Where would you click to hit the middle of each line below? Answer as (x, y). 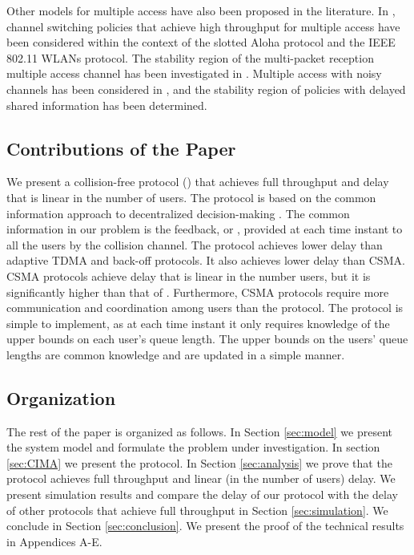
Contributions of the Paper (121, 148)
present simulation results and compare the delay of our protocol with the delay (202, 494)
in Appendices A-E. (54, 541)
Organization (61, 397)
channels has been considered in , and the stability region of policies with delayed (206, 89)
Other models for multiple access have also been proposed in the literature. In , (201, 10)
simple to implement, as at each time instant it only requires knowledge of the (198, 323)
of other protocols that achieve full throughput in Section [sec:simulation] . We (197, 510)
